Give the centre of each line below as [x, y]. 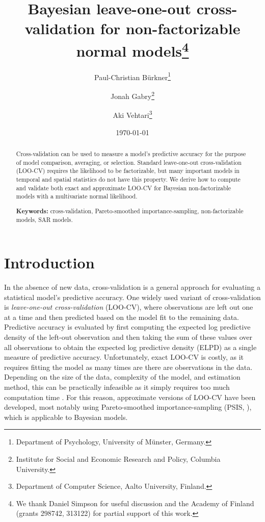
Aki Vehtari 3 [132, 114]
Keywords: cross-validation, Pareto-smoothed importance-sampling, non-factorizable [130, 211]
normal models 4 [132, 49]
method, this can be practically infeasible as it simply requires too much [117, 387]
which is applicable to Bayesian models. [66, 417]
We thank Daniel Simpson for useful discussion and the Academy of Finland [135, 503]
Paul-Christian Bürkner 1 [132, 76]
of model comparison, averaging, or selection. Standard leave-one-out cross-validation [129, 162]
